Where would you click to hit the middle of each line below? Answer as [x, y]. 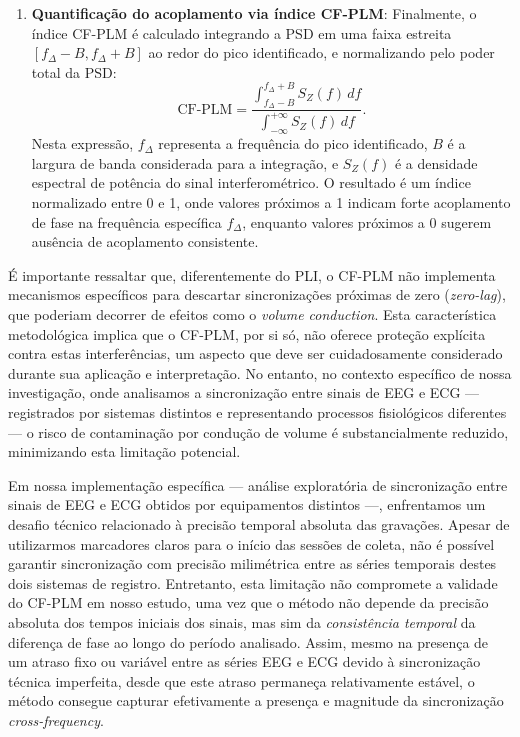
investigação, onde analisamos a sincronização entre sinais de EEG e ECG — [244, 392]
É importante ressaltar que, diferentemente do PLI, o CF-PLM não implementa [252, 274]
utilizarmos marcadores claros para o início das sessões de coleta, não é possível [251, 543]
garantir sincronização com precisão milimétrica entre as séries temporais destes [252, 563]
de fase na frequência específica [126, 221]
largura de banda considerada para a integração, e [185, 162]
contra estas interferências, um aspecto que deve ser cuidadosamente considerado [255, 353]
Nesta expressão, [82, 143]
